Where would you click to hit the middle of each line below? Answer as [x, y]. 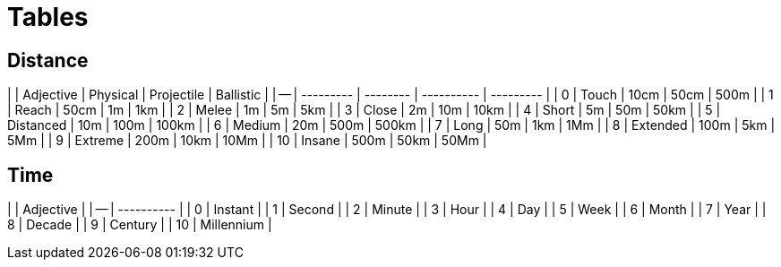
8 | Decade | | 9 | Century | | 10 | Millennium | [140, 225]
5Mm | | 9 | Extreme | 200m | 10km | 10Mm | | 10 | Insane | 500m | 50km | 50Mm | [247, 141]
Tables [48, 17]
